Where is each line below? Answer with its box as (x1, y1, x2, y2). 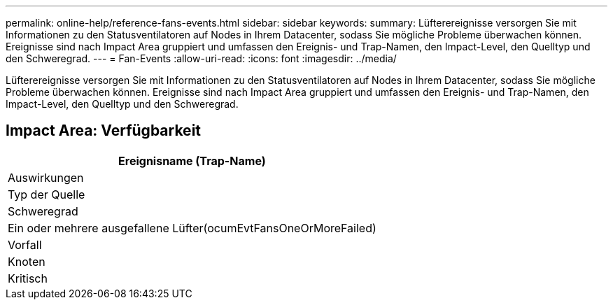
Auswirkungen (8, 170, 84, 185)
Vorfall (8, 237, 42, 252)
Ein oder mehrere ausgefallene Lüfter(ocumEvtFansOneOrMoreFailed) (8, 220, 376, 235)
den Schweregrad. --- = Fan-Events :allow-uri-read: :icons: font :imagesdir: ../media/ (6, 52, 397, 64)
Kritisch (8, 271, 48, 285)
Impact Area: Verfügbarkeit (6, 122, 202, 140)
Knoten (8, 254, 45, 269)
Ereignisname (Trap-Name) (118, 153, 266, 168)
